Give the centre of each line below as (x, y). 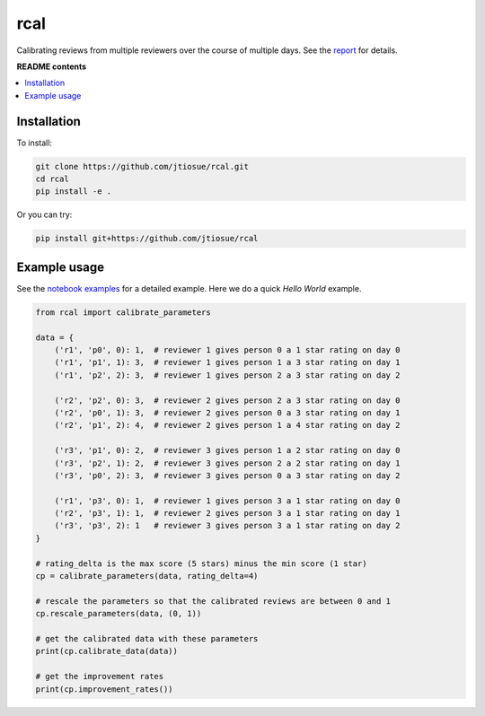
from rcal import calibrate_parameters (123, 312)
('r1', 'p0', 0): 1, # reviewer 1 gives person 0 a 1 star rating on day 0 (227, 350)
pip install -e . (74, 192)
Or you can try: (44, 214)
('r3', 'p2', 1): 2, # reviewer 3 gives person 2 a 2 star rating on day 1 (227, 463)
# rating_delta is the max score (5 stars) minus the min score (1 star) (201, 563)
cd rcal (52, 179)
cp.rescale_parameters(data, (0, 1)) (119, 614)
